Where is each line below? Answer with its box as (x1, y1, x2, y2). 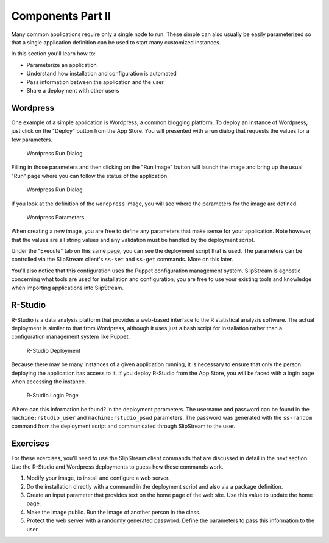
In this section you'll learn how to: (11, 50, 96, 57)
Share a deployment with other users (26, 87, 119, 94)
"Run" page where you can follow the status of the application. (11, 172, 169, 179)
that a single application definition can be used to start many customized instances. (11, 38, 221, 46)
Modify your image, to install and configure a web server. (26, 474, 170, 481)
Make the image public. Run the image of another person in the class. (26, 508, 201, 516)
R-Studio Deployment (26, 347, 81, 354)
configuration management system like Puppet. (11, 333, 130, 341)
